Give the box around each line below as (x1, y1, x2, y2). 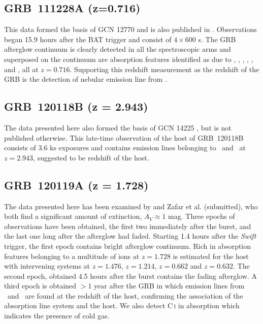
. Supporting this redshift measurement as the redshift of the (70, 63, 259, 74)
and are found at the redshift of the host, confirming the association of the (7, 290, 243, 301)
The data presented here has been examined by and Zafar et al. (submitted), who (4, 201, 258, 211)
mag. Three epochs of (168, 211, 235, 221)
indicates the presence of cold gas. (4, 310, 110, 321)
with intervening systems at (4, 261, 90, 271)
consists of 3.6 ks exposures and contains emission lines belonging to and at (4, 142, 246, 153)
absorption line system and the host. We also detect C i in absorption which (4, 300, 240, 311)
